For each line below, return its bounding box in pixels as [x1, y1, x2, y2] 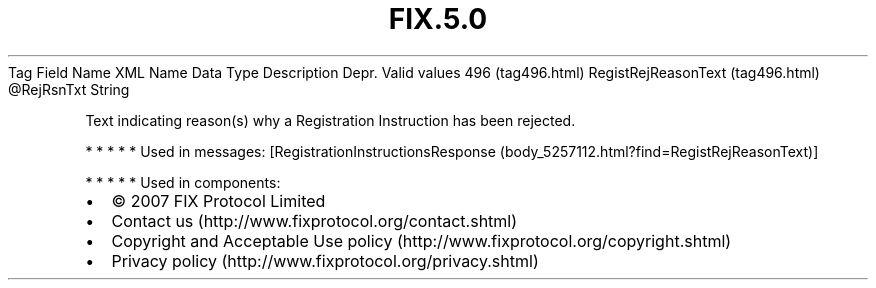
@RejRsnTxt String [8, 80, 130, 98]
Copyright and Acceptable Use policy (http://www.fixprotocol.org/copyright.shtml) [111, 230, 732, 251]
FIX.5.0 [388, 2, 488, 36]
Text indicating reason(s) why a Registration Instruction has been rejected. [85, 111, 576, 129]
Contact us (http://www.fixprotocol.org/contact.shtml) [111, 210, 518, 231]
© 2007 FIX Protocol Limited [111, 190, 326, 211]
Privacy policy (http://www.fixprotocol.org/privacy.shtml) [111, 250, 539, 271]
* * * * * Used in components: [85, 173, 281, 191]
